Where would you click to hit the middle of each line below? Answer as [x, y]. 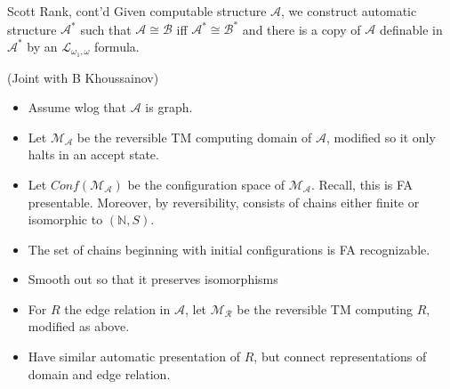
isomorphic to [65, 219]
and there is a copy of [301, 29]
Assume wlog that [77, 107]
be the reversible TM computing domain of [194, 137]
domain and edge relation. [99, 373]
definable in [411, 29]
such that [106, 29]
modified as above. [79, 326]
